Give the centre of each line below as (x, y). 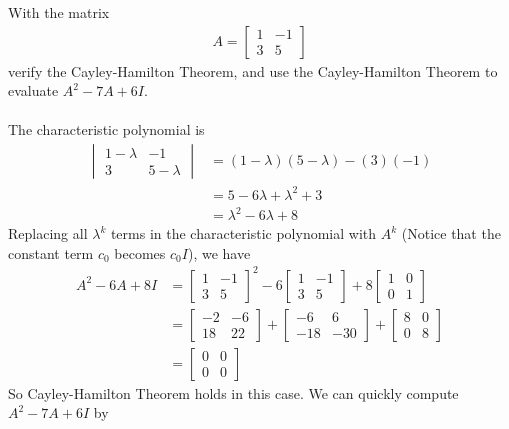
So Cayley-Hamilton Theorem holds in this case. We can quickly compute (233, 392)
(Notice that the (451, 233)
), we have (219, 252)
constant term (51, 252)
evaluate (33, 90)
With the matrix (59, 12)
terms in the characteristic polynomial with (243, 233)
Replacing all (48, 233)
